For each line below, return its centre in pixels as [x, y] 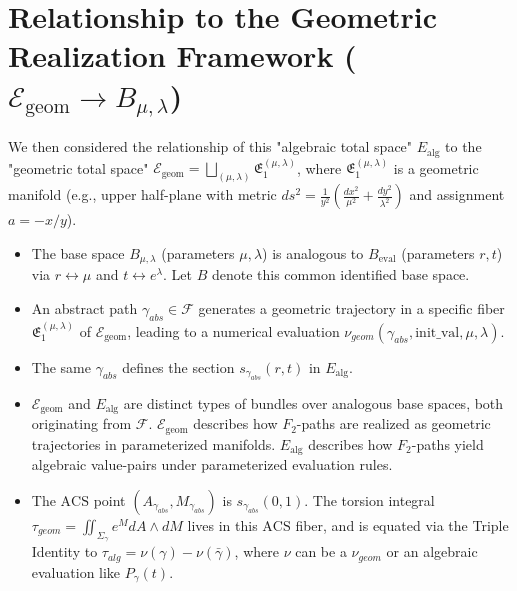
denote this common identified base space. [340, 274]
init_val [437, 332]
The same [61, 366]
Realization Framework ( [182, 55]
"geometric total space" [78, 167]
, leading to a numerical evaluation [233, 330]
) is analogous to [313, 252]
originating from [81, 423]
